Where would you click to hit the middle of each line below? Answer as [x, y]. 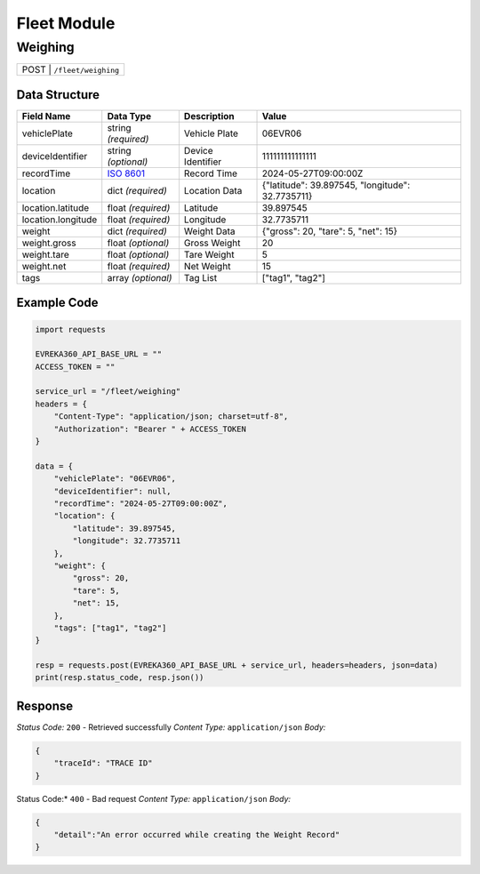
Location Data [213, 190]
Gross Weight [212, 243]
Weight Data [209, 231]
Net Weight [207, 266]
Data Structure [58, 95]
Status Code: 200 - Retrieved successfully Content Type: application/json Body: [171, 727]
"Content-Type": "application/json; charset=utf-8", [171, 417]
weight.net [44, 266]
